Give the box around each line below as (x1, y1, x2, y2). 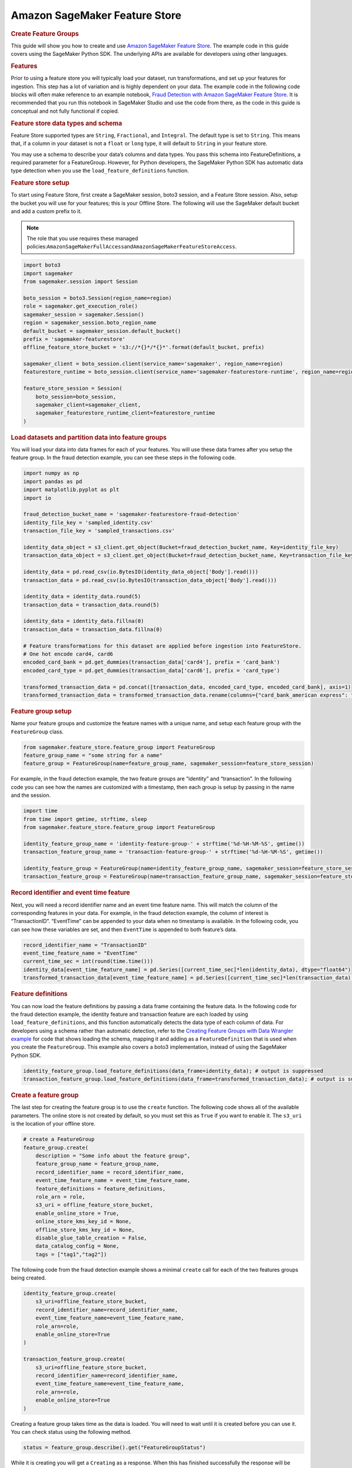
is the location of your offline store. (11, 1120, 96, 1127)
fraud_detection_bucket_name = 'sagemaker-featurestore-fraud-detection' (23, 511, 240, 518)
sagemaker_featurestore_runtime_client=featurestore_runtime (35, 410, 215, 416)
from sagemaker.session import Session (23, 278, 138, 285)
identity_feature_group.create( (23, 1290, 117, 1297)
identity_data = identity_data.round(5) (23, 593, 141, 600)
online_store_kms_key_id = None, (35, 1218, 132, 1225)
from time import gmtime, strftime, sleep (23, 816, 147, 822)
